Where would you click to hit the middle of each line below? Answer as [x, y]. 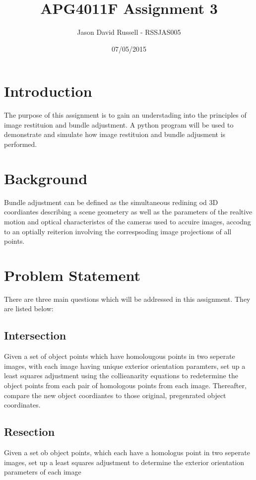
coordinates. [22, 405]
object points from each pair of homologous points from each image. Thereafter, [125, 385]
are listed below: [29, 309]
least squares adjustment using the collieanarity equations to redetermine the [121, 376]
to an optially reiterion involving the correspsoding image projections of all [118, 231]
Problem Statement [72, 275]
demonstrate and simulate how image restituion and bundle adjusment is [115, 134]
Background [46, 178]
